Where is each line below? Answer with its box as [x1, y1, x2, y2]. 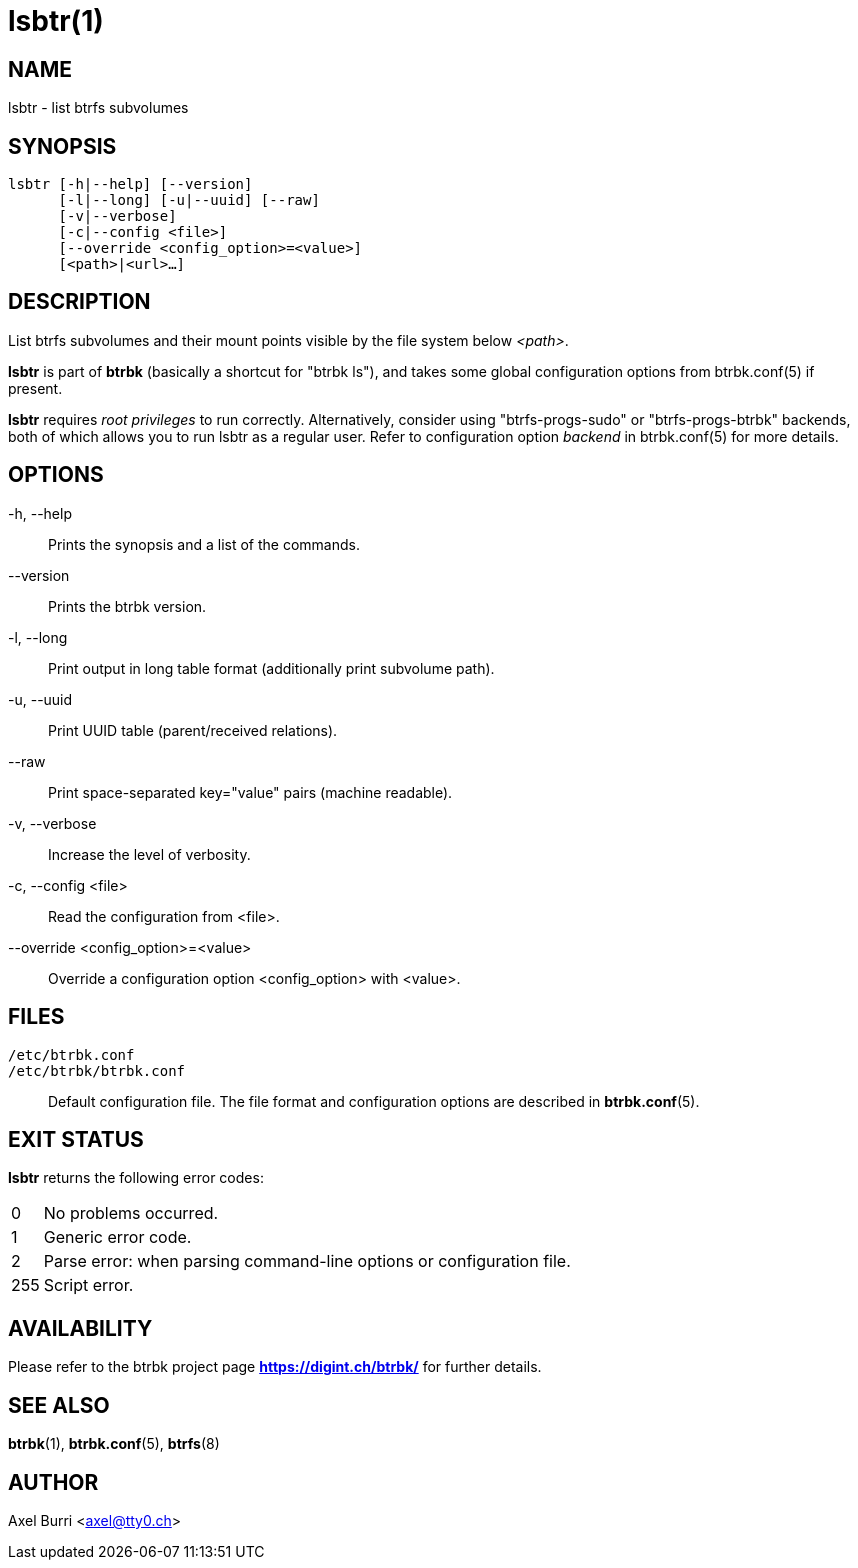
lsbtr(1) [8, 4, 104, 38]
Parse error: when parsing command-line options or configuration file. [43, 1251, 571, 1272]
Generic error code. [43, 1227, 192, 1248]
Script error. [43, 1275, 134, 1296]
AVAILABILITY [8, 1315, 153, 1341]
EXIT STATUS [8, 1126, 144, 1152]
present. [8, 379, 63, 397]
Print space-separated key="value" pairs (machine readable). [48, 783, 453, 801]
